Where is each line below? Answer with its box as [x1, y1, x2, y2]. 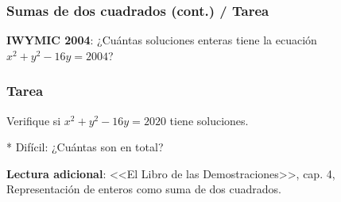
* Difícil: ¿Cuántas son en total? [6, 139, 164, 155]
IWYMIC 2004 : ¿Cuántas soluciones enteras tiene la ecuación [6, 32, 317, 48]
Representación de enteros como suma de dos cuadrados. [6, 181, 281, 197]
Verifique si [6, 112, 61, 128]
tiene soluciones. [169, 112, 249, 128]
